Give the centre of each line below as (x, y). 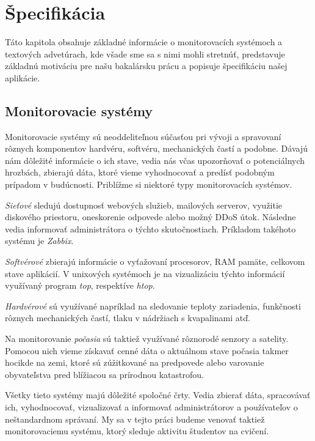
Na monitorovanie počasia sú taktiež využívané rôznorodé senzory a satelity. (147, 339)
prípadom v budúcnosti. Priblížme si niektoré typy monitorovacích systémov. (149, 184)
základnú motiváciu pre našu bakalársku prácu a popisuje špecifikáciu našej (146, 66)
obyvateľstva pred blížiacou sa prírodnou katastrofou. (104, 374)
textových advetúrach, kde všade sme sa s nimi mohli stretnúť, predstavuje (145, 54)
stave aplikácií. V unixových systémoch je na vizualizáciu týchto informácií (145, 273)
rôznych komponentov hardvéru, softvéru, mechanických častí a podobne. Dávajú (156, 148)
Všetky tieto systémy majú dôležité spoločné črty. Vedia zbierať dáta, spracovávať (158, 395)
